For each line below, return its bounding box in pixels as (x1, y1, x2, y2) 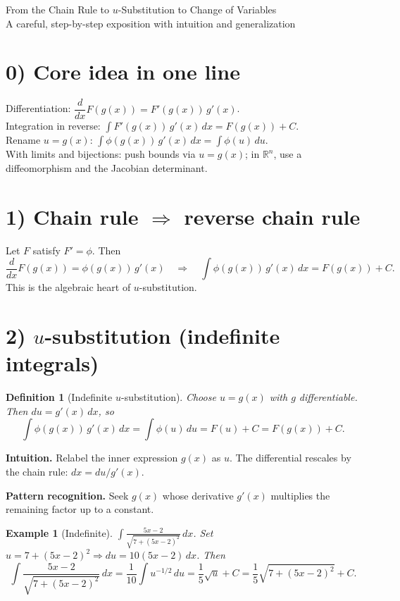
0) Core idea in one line (6, 57, 240, 86)
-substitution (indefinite (44, 321, 280, 350)
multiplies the (270, 488, 330, 502)
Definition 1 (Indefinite (6, 390, 113, 404)
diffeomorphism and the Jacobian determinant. (6, 160, 208, 175)
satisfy (32, 242, 61, 257)
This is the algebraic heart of (6, 280, 131, 295)
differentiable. (299, 390, 358, 404)
